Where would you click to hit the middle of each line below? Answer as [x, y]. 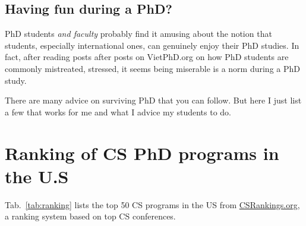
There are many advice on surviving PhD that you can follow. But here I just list [153, 100]
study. [16, 80]
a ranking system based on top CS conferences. [90, 216]
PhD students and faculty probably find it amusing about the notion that [138, 34]
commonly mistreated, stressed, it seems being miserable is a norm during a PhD [152, 68]
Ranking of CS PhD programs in [142, 153]
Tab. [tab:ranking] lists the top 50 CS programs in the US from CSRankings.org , [152, 204]
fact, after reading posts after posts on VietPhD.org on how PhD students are [147, 57]
